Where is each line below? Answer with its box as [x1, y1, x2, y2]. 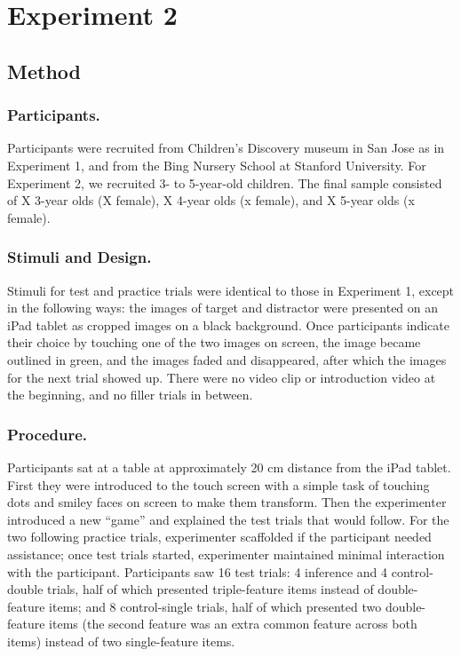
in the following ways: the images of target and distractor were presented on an [7, 298, 439, 317]
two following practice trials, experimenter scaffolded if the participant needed [7, 527, 432, 546]
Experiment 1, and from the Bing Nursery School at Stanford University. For [7, 155, 426, 174]
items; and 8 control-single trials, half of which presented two [49, 597, 382, 615]
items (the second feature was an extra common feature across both [49, 614, 417, 633]
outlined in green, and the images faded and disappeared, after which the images [7, 350, 447, 368]
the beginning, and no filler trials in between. [7, 385, 253, 404]
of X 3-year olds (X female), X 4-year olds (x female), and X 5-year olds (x [7, 191, 415, 210]
